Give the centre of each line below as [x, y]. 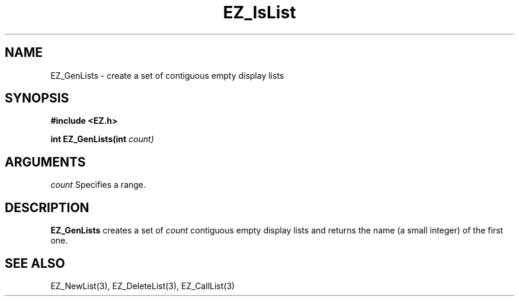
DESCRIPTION [47, 207]
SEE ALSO [35, 263]
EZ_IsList [259, 12]
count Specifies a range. [98, 185]
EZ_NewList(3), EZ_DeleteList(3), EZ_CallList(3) [143, 286]
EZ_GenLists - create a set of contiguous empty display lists [167, 75]
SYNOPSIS [37, 98]
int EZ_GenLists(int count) [102, 139]
